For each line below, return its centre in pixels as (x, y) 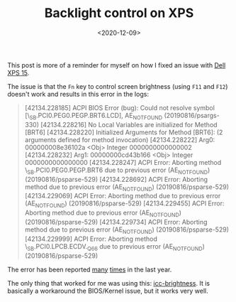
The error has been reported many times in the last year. (90, 269)
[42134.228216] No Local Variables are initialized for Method (129, 124)
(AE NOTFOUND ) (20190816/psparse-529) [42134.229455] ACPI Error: (124, 204)
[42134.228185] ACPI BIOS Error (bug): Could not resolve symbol (119, 107)
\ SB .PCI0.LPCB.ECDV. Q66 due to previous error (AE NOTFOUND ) (115, 247)
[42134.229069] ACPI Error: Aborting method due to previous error (123, 196)
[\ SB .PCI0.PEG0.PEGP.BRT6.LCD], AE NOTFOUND (94, 116)
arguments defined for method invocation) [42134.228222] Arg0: (120, 139)
